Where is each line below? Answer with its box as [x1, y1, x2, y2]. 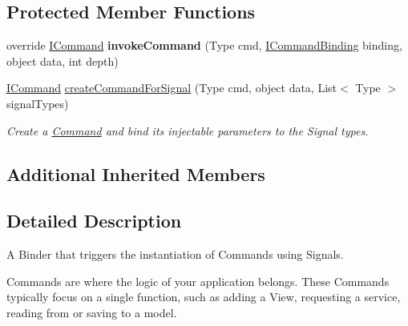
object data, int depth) [6, 52, 119, 69]
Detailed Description [6, 208, 182, 233]
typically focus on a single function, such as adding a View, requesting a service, [6, 288, 401, 305]
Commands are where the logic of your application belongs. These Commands [6, 272, 390, 289]
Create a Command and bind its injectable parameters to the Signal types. [6, 122, 369, 139]
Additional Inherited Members [6, 161, 265, 186]
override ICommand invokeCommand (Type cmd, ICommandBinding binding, [6, 37, 402, 54]
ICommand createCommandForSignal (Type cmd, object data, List [6, 79, 337, 96]
